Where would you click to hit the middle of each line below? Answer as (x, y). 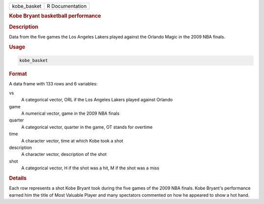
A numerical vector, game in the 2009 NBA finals (70, 113)
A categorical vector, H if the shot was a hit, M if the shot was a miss (90, 168)
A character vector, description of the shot (64, 154)
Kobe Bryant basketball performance (55, 16)
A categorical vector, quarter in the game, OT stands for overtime (87, 127)
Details (18, 178)
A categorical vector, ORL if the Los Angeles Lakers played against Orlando (97, 100)
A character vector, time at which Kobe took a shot (72, 141)
